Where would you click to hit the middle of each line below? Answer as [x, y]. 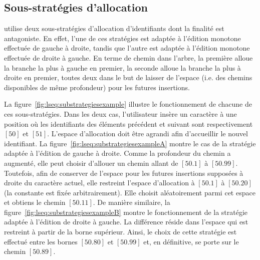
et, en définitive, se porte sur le [191, 241]
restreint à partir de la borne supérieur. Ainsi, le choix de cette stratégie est [120, 232]
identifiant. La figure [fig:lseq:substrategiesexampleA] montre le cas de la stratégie [130, 143]
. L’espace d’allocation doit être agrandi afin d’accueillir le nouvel [148, 134]
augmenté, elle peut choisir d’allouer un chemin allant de [91, 163]
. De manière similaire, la [132, 202]
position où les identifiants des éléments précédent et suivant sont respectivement [128, 123]
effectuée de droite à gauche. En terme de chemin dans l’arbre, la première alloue [128, 57]
